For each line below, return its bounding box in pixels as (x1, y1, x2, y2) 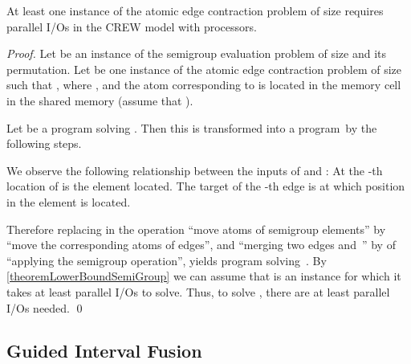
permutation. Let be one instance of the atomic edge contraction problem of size (6, 60, 401, 77)
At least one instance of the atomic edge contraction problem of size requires (6, 2, 384, 18)
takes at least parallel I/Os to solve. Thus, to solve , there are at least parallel (6, 283, 390, 300)
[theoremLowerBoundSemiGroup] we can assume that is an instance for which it (6, 268, 401, 284)
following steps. (6, 135, 82, 152)
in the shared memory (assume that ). (6, 92, 193, 108)
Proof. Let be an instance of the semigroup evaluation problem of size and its (6, 45, 387, 62)
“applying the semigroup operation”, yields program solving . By (6, 252, 327, 268)
